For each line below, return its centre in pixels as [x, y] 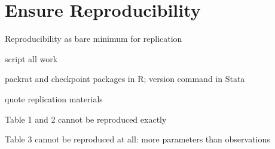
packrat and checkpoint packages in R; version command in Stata [125, 79]
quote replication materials [54, 98]
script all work [31, 58]
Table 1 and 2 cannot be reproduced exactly [86, 119]
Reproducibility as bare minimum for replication [94, 39]
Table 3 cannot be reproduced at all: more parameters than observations [137, 139]
